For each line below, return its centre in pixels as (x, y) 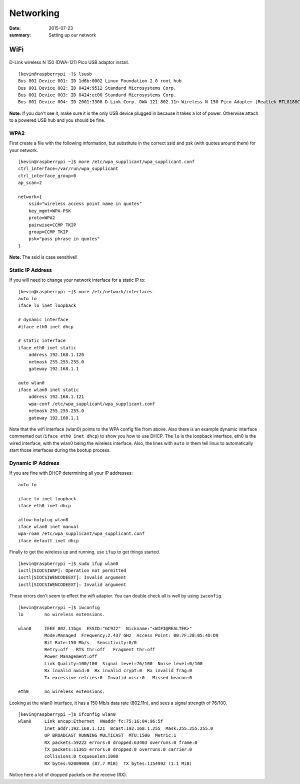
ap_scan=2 (30, 183)
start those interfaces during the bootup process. (60, 450)
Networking (34, 13)
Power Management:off (71, 656)
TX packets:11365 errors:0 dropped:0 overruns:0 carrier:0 (118, 750)
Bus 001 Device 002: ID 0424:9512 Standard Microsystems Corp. (97, 88)
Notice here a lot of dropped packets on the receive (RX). (68, 775)
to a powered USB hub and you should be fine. (57, 120)
